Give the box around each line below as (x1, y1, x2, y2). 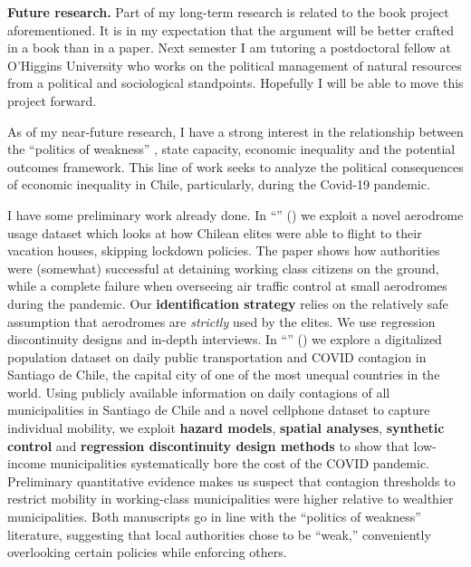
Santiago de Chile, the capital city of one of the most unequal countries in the (7, 365, 440, 384)
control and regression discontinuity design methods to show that (7, 436, 409, 455)
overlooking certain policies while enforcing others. (7, 543, 287, 562)
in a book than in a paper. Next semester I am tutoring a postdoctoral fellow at (7, 38, 451, 57)
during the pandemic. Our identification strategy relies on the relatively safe (7, 293, 448, 312)
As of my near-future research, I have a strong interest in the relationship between (7, 121, 464, 140)
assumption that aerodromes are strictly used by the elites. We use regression (7, 312, 436, 331)
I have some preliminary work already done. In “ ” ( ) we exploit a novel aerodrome (7, 205, 464, 224)
